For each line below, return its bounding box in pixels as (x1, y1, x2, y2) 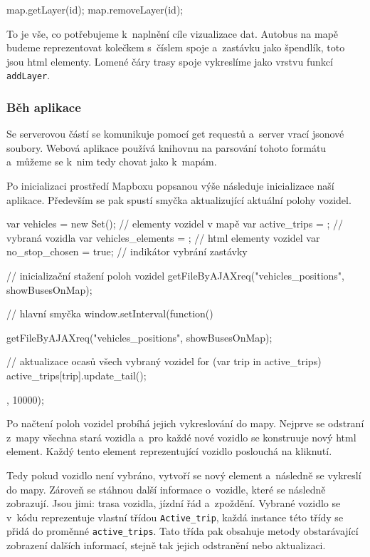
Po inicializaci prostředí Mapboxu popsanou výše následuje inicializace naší (6, 178, 334, 193)
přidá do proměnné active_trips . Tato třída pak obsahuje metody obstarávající (6, 523, 359, 538)
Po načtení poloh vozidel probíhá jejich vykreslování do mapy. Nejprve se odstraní (6, 416, 364, 431)
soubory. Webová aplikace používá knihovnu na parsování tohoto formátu (6, 140, 327, 155)
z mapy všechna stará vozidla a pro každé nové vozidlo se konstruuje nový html (6, 429, 356, 444)
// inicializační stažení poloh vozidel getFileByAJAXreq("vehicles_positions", (6, 268, 344, 282)
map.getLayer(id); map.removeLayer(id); (6, 2, 184, 16)
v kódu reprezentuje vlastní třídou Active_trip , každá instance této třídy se (6, 509, 344, 524)
